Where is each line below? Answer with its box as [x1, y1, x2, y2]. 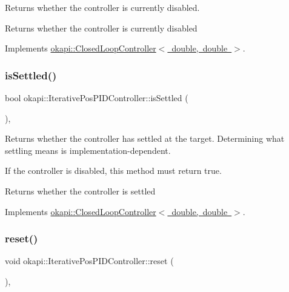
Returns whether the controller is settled [5, 184, 156, 197]
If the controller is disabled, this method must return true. [5, 164, 222, 177]
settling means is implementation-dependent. [5, 144, 171, 156]
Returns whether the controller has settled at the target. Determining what [5, 132, 285, 145]
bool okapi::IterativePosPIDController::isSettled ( [5, 91, 188, 104]
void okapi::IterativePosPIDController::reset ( [5, 254, 174, 267]
